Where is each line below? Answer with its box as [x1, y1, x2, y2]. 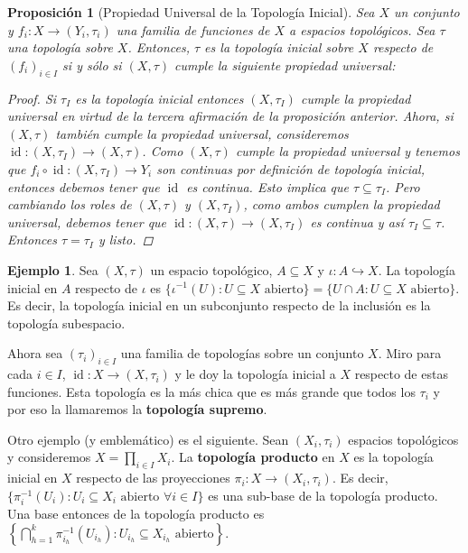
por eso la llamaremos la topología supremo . [7, 400, 267, 419]
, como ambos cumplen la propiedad [243, 195, 440, 214]
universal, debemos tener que [7, 212, 167, 231]
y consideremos [7, 447, 91, 466]
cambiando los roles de [7, 195, 132, 214]
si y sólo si [62, 55, 122, 74]
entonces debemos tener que [7, 177, 160, 196]
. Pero [386, 177, 420, 196]
